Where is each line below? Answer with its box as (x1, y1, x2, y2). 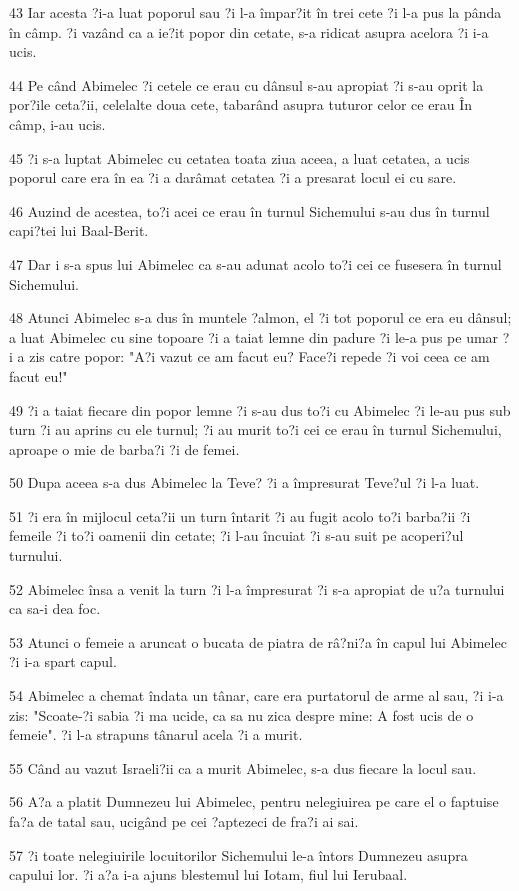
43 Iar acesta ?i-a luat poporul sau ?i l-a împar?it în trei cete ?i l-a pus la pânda (9, 2, 502, 22)
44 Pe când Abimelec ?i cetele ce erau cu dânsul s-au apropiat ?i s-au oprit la (9, 74, 484, 95)
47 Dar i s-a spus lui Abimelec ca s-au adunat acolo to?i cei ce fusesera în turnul (9, 253, 502, 274)
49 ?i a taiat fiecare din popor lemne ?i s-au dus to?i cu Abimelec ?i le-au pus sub (9, 399, 511, 420)
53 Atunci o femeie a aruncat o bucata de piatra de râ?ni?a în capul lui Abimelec (9, 631, 507, 652)
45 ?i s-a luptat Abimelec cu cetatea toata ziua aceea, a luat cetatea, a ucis (9, 147, 470, 168)
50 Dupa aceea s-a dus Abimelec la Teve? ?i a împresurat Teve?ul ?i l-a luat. (9, 472, 480, 493)
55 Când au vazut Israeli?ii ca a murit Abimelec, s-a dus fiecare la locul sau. (9, 757, 477, 778)
